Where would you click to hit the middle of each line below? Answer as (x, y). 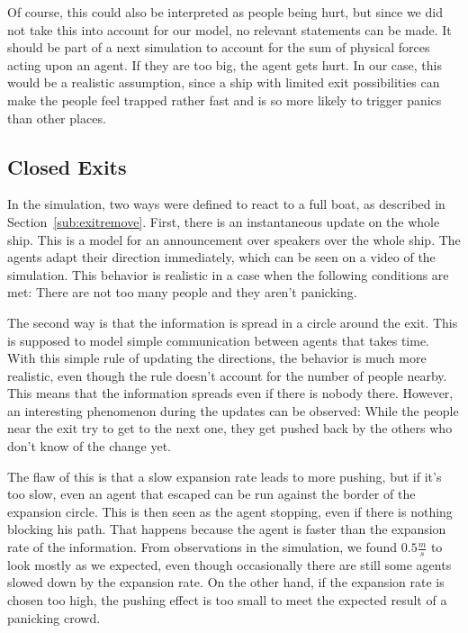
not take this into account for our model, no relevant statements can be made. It (229, 29)
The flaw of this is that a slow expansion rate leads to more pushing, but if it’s (225, 476)
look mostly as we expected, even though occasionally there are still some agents (229, 564)
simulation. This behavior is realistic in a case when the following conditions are (228, 274)
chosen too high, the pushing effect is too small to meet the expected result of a (227, 600)
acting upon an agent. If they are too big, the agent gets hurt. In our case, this (225, 64)
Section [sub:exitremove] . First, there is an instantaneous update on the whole (224, 221)
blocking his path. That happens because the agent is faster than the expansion (227, 529)
